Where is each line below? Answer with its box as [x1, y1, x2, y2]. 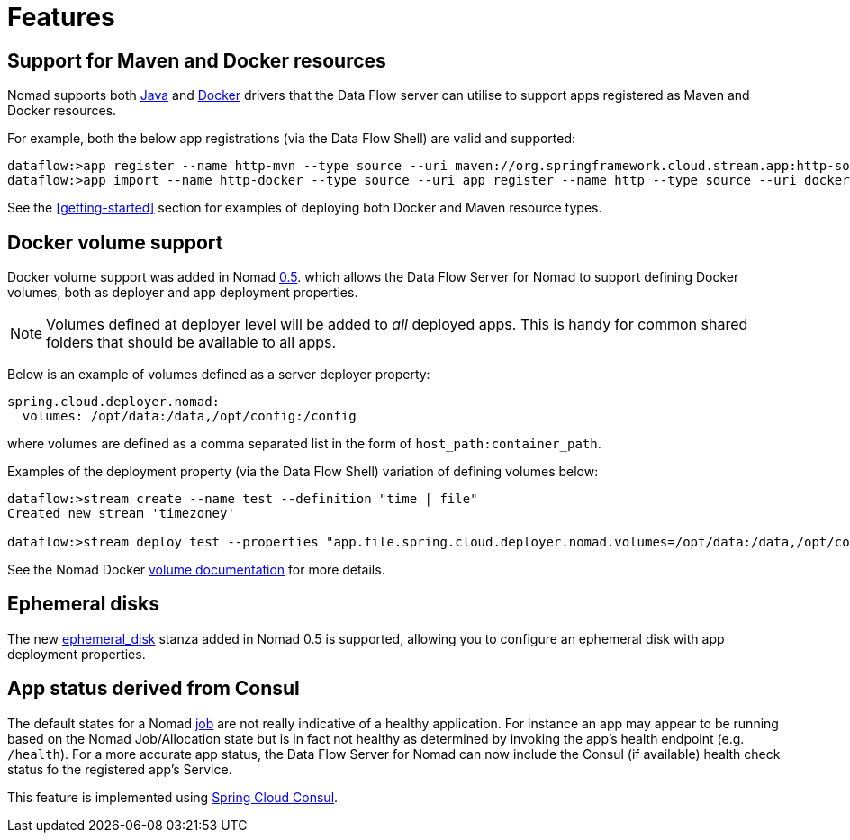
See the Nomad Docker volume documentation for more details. [7, 562, 385, 578]
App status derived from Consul [7, 677, 300, 700]
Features [7, 2, 115, 32]
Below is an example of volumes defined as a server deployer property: [7, 366, 430, 383]
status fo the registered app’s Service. [7, 761, 232, 777]
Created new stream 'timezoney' [7, 506, 235, 521]
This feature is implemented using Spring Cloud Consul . [7, 789, 339, 805]
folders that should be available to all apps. [46, 333, 337, 352]
